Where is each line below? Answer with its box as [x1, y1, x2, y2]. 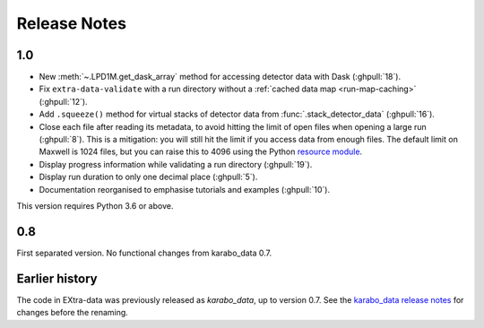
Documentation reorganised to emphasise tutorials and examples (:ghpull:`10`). [39, 184, 331, 194]
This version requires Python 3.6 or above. [16, 200, 174, 211]
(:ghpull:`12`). [39, 96, 89, 107]
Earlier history [16, 271, 98, 286]
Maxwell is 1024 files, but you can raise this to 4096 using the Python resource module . [39, 146, 363, 157]
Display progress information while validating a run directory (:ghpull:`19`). [39, 159, 313, 169]
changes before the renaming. [16, 307, 129, 318]
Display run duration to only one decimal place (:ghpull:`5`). [39, 171, 258, 183]
